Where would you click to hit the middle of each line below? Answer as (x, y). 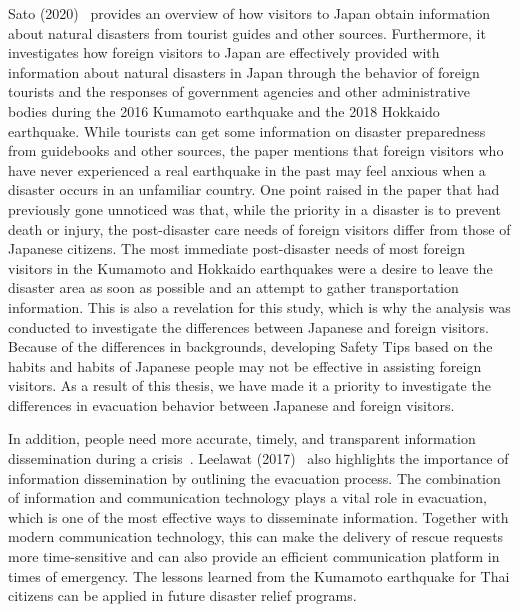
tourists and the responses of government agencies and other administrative (239, 91)
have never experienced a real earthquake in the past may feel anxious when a (247, 169)
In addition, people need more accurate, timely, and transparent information (242, 438)
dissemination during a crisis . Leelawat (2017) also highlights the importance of (258, 458)
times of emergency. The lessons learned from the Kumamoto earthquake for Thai (259, 575)
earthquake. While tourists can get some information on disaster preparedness (247, 130)
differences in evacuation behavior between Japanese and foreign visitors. (231, 404)
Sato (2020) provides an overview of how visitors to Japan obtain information (249, 13)
